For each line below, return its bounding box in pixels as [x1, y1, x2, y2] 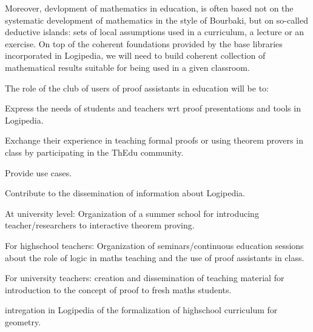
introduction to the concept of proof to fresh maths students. [5, 283, 232, 296]
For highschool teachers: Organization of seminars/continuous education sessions [5, 239, 304, 251]
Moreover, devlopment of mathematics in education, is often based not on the [5, 2, 294, 14]
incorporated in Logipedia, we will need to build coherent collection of [5, 49, 266, 62]
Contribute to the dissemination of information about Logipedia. [5, 187, 245, 199]
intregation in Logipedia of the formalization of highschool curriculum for [5, 304, 278, 316]
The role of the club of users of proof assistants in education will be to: [5, 81, 269, 94]
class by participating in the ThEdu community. [5, 145, 184, 158]
